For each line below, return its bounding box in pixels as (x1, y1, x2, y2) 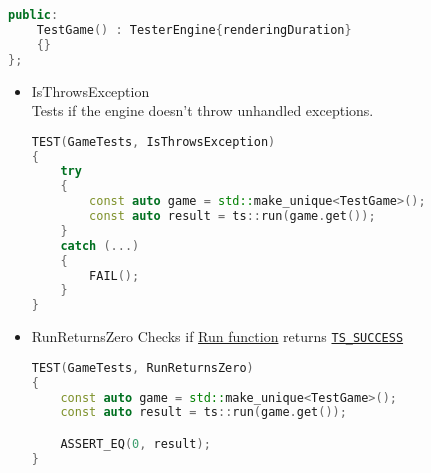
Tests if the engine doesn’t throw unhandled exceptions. (31, 100, 374, 121)
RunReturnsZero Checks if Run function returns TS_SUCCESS (31, 326, 404, 347)
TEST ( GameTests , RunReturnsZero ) (31, 360, 254, 375)
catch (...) (60, 238, 140, 253)
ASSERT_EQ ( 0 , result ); (60, 437, 211, 451)
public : (8, 8, 59, 22)
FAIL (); (89, 268, 140, 283)
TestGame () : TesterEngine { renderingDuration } (36, 22, 352, 37)
